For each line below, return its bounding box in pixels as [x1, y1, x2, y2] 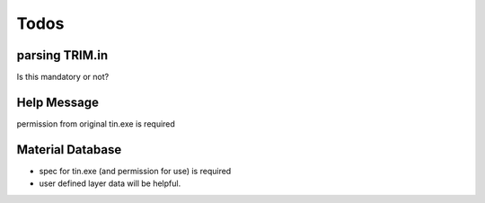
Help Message [16, 94, 99, 110]
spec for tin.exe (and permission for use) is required [39, 165, 232, 176]
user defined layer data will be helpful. [39, 178, 181, 189]
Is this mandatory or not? [16, 72, 110, 83]
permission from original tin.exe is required [16, 118, 175, 129]
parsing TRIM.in [16, 48, 109, 63]
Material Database [16, 142, 122, 157]
